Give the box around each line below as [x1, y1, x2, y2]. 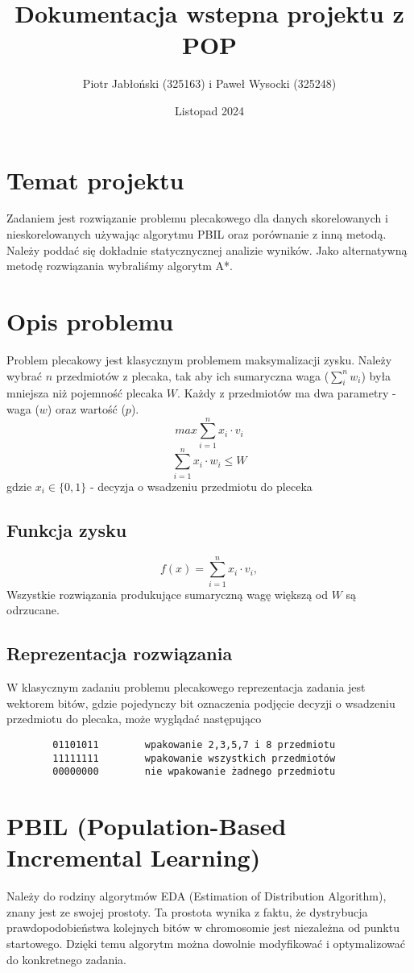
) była [361, 367, 391, 384]
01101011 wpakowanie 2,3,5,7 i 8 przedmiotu [52, 738, 336, 751]
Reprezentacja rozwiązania [6, 641, 233, 666]
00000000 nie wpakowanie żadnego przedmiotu [52, 766, 336, 778]
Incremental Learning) [6, 841, 261, 874]
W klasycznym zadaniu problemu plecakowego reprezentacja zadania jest [6, 679, 366, 696]
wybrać [6, 367, 42, 384]
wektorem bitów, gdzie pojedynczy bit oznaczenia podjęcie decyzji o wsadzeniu [6, 694, 395, 711]
